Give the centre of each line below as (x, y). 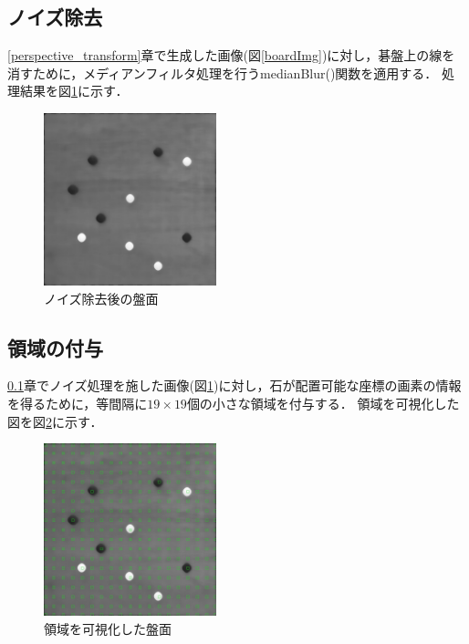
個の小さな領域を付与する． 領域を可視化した (323, 403)
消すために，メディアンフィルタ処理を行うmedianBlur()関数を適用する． (223, 73)
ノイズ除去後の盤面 (101, 298)
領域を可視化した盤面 (108, 628)
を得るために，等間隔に (78, 403)
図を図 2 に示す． (55, 421)
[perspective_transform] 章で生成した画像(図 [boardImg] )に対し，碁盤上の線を (231, 55)
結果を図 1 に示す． (74, 91)
